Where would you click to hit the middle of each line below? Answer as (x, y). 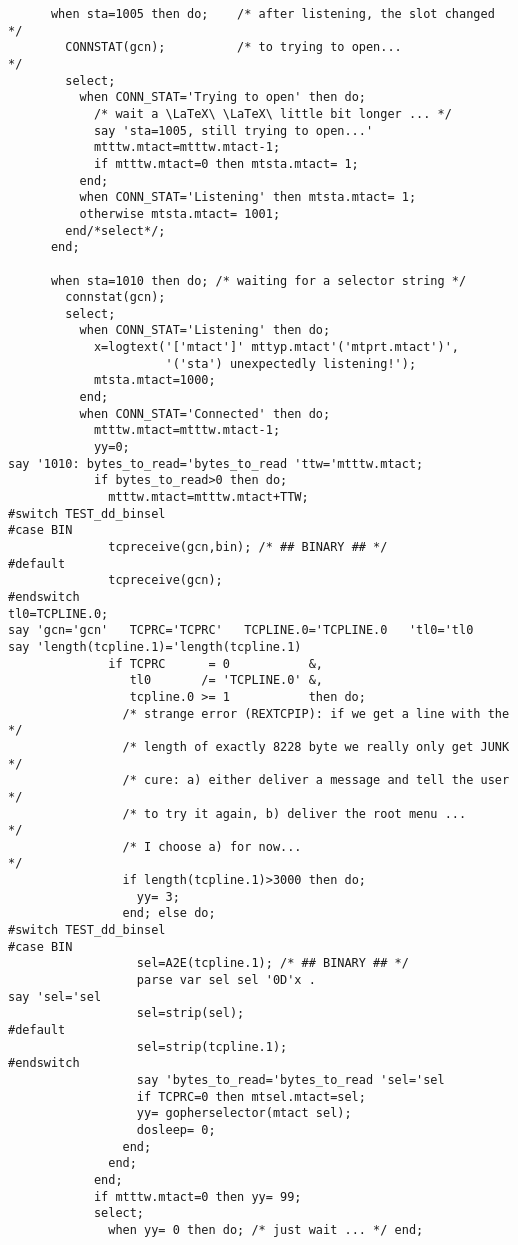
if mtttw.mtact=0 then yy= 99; (197, 1196)
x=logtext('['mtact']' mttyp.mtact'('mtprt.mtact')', (276, 347)
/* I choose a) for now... (212, 846)
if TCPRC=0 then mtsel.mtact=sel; (251, 1096)
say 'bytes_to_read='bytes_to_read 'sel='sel (290, 1080)
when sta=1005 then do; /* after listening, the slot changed (272, 14)
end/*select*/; (115, 230)
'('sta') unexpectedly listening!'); (291, 363)
